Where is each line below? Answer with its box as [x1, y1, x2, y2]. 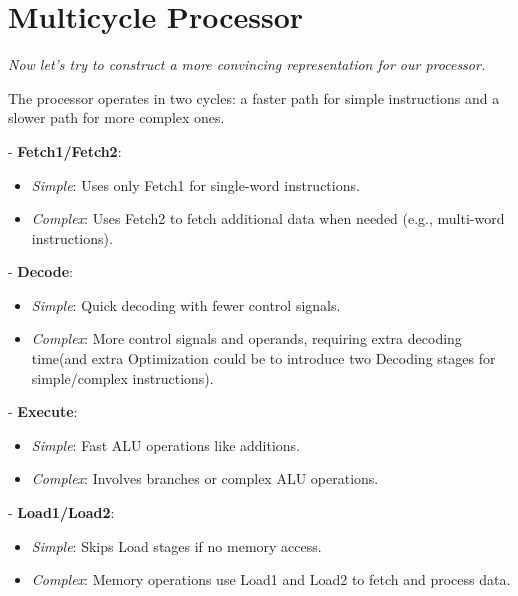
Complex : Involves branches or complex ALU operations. [31, 468, 379, 489]
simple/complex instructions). [31, 367, 214, 388]
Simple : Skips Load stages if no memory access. [31, 535, 322, 556]
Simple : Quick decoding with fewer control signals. [31, 294, 341, 315]
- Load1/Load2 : [8, 502, 115, 523]
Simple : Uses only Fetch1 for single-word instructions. [31, 174, 360, 195]
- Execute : [8, 401, 78, 422]
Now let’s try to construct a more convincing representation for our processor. [8, 54, 486, 75]
